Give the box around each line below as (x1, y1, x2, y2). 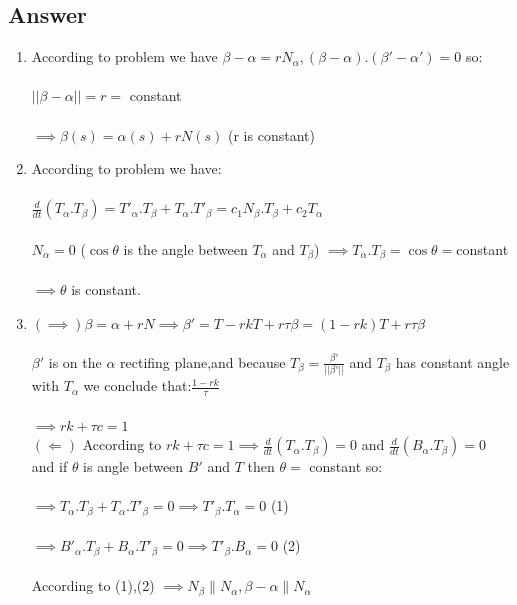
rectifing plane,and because (120, 351, 286, 372)
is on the (48, 351, 102, 372)
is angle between (83, 456, 184, 477)
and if (31, 456, 68, 477)
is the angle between (123, 238, 248, 259)
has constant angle (395, 351, 510, 372)
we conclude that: (83, 375, 192, 396)
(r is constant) (228, 124, 315, 145)
